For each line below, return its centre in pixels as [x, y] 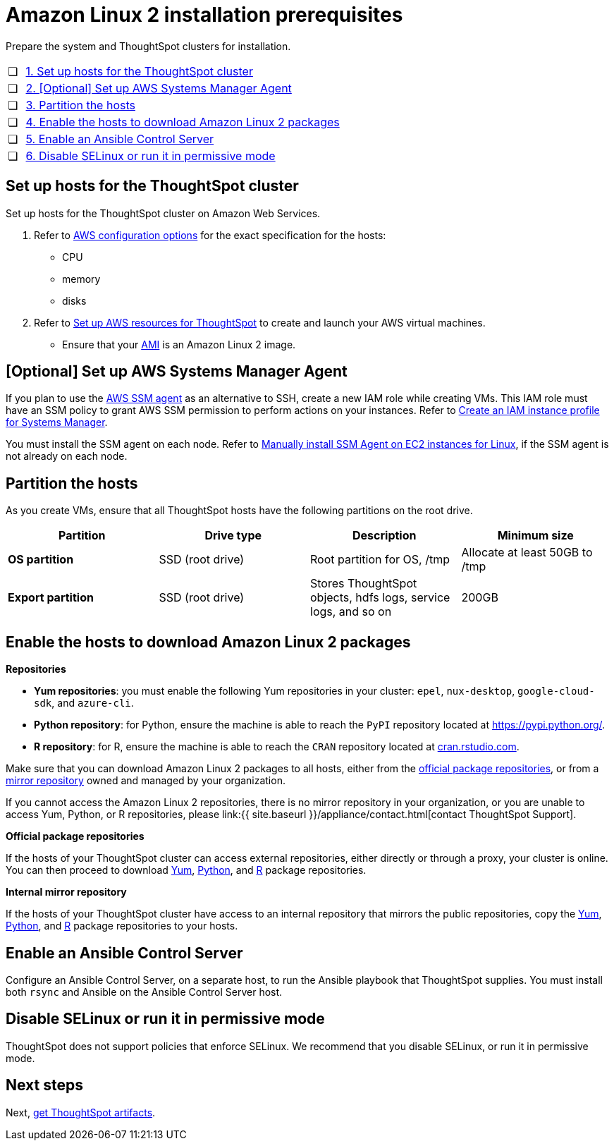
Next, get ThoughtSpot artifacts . [81, 1112]
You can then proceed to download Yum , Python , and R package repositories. [186, 870]
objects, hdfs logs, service [380, 598]
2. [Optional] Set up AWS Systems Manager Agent [159, 88]
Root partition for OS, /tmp [380, 560]
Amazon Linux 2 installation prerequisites [204, 15]
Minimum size [535, 536]
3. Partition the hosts [80, 105]
